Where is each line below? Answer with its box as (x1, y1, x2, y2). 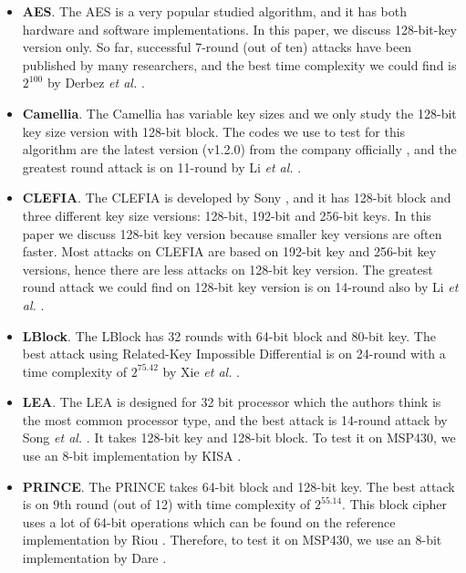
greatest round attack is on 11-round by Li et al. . (22, 157, 302, 176)
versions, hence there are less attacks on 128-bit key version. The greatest (22, 259, 433, 278)
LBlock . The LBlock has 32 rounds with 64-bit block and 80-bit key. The (22, 326, 436, 345)
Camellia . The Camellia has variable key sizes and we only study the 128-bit (22, 103, 457, 122)
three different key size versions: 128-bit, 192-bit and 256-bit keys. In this (22, 205, 431, 224)
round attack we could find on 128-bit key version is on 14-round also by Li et (22, 277, 459, 297)
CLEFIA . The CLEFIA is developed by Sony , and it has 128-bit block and (22, 188, 451, 207)
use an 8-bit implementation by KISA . (22, 446, 242, 465)
